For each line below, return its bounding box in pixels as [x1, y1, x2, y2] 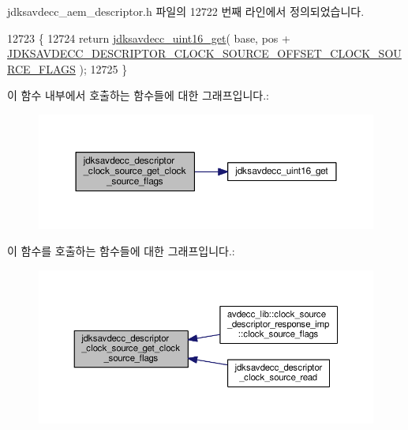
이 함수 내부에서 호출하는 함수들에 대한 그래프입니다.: [7, 87, 269, 104]
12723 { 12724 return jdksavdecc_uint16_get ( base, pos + [7, 29, 290, 46]
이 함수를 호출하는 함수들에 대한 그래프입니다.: [7, 243, 235, 259]
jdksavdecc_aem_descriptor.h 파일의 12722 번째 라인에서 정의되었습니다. [7, 3, 365, 19]
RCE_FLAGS [7, 60, 76, 77]
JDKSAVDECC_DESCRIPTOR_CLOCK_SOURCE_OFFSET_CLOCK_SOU [7, 45, 402, 62]
